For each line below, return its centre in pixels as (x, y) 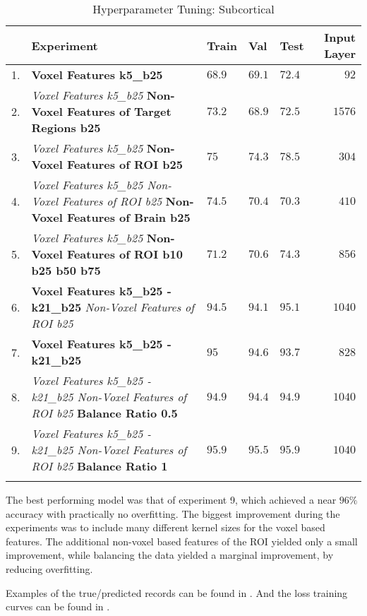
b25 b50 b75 (66, 270)
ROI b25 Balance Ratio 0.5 (104, 413)
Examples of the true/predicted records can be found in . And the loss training (177, 592)
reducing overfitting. (49, 568)
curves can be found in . (58, 606)
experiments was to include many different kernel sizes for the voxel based (166, 527)
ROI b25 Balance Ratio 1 (100, 466)
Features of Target (119, 111)
